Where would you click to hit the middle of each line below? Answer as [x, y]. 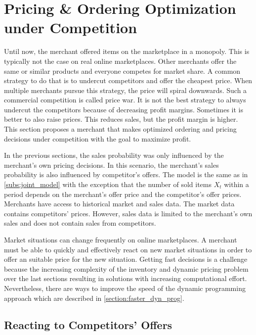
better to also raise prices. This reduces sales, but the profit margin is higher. [121, 119]
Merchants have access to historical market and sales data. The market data [119, 204]
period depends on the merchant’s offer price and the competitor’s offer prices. [123, 194]
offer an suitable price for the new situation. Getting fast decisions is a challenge [126, 259]
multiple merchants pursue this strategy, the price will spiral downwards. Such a [126, 90]
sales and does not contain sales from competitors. [80, 223]
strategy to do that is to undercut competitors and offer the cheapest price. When [128, 80]
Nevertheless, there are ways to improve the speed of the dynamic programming [125, 288]
